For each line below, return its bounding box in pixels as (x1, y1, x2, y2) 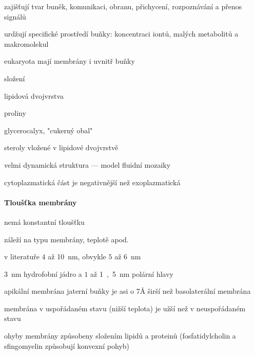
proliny (4, 108, 26, 118)
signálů (4, 11, 26, 22)
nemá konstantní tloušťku (4, 216, 85, 227)
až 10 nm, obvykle (48, 251, 106, 262)
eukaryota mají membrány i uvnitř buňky (4, 56, 135, 66)
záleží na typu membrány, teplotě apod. (4, 234, 129, 244)
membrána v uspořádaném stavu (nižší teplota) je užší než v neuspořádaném (4, 303, 246, 313)
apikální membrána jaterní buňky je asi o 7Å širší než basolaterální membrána (4, 286, 251, 296)
